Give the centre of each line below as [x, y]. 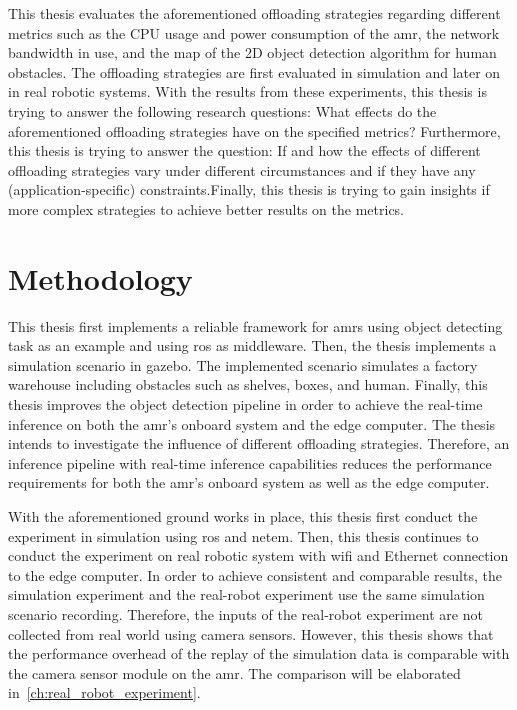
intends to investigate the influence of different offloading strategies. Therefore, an [259, 443]
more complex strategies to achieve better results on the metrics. [206, 208]
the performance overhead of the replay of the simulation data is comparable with [259, 653]
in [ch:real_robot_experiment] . [104, 692]
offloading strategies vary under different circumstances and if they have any [242, 169]
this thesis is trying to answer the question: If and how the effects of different [244, 150]
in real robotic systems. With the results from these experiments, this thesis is [247, 91]
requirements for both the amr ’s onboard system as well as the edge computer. [249, 482]
